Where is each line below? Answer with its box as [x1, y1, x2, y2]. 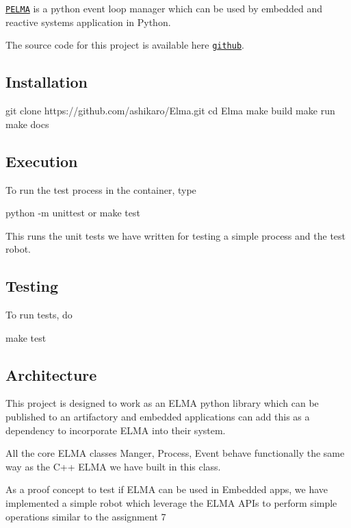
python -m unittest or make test [5, 205, 140, 220]
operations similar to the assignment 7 [5, 509, 166, 523]
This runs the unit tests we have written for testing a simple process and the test [5, 228, 346, 242]
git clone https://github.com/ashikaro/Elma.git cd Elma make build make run [5, 103, 335, 118]
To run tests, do [5, 307, 73, 322]
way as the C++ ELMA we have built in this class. [5, 459, 221, 473]
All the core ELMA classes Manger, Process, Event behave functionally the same [5, 446, 345, 460]
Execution [5, 150, 78, 171]
